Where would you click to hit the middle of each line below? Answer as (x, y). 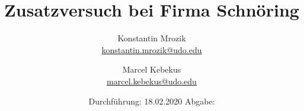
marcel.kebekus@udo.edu (152, 81)
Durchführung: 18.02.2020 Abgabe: (152, 101)
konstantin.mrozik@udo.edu (152, 49)
